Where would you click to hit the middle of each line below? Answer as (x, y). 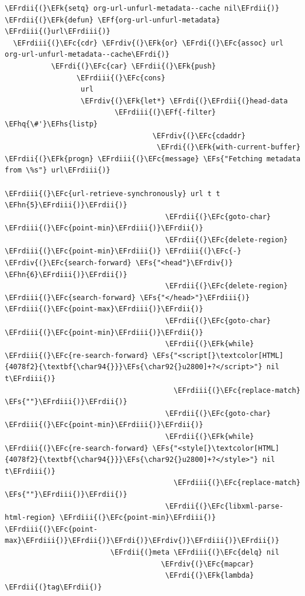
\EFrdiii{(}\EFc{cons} (121, 78)
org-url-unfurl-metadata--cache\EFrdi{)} (87, 55)
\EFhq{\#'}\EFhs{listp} (51, 124)
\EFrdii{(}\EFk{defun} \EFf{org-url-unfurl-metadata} (113, 20)
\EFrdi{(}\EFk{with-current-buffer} (229, 147)
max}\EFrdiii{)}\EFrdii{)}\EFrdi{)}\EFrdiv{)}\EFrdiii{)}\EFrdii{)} (142, 541)
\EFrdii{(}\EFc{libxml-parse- (224, 506)
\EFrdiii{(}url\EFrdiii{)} (58, 32)
